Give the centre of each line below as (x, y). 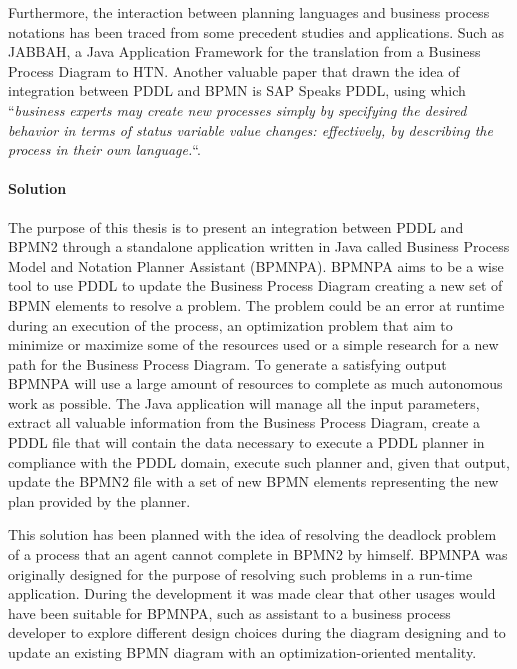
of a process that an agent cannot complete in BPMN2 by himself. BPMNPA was (258, 554)
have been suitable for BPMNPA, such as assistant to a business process (229, 612)
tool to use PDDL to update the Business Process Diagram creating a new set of (255, 285)
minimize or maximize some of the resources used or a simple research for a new (253, 344)
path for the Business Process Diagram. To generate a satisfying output (227, 363)
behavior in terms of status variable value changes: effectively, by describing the (250, 129)
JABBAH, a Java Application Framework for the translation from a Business (244, 51)
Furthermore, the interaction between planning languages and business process (249, 12)
